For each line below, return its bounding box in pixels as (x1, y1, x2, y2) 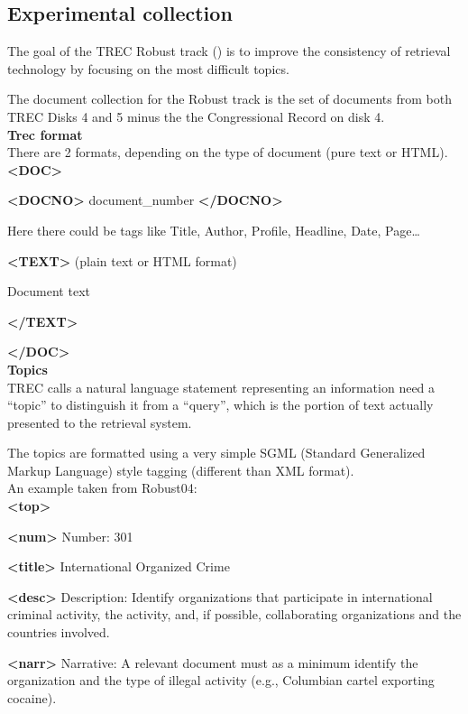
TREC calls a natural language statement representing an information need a (7, 377, 436, 396)
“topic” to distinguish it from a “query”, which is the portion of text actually (7, 395, 434, 414)
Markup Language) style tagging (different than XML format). (7, 460, 354, 479)
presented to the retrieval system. (7, 413, 192, 431)
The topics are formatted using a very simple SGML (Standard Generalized (7, 443, 426, 462)
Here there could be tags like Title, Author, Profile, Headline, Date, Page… (7, 220, 420, 239)
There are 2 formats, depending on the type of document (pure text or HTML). (7, 143, 448, 162)
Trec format (7, 125, 83, 144)
